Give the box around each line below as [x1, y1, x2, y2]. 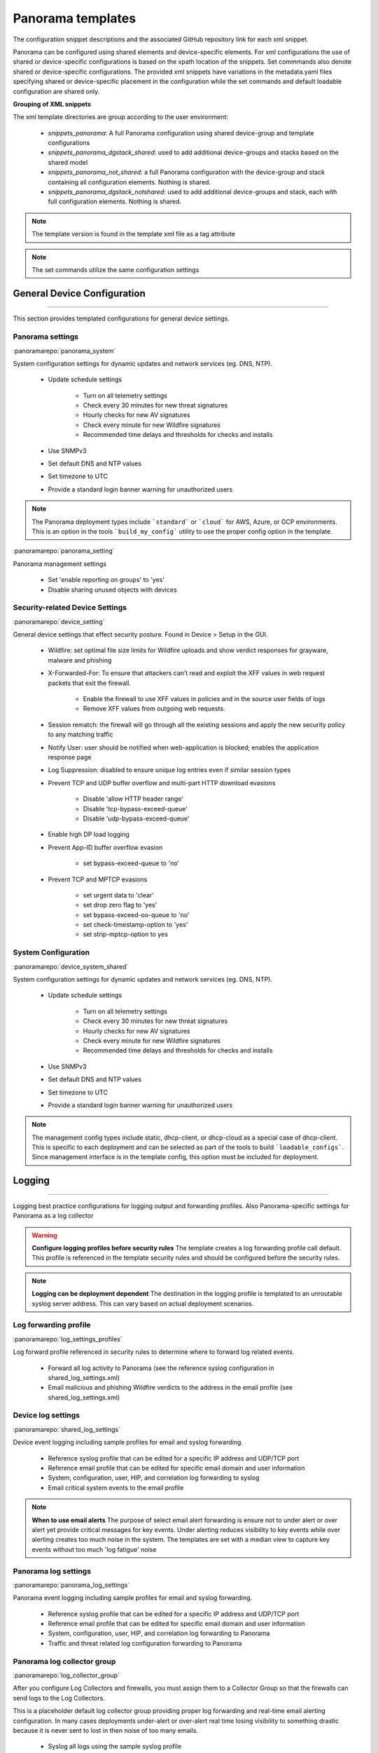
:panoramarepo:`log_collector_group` [13, 1671, 120, 1679]
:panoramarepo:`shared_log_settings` [13, 1425, 121, 1433]
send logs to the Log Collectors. [13, 1693, 105, 1702]
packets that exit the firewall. [48, 679, 132, 687]
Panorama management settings [13, 560, 107, 568]
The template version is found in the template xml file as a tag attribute [31, 230, 236, 238]
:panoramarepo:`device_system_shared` [13, 962, 129, 970]
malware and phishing [48, 656, 112, 664]
